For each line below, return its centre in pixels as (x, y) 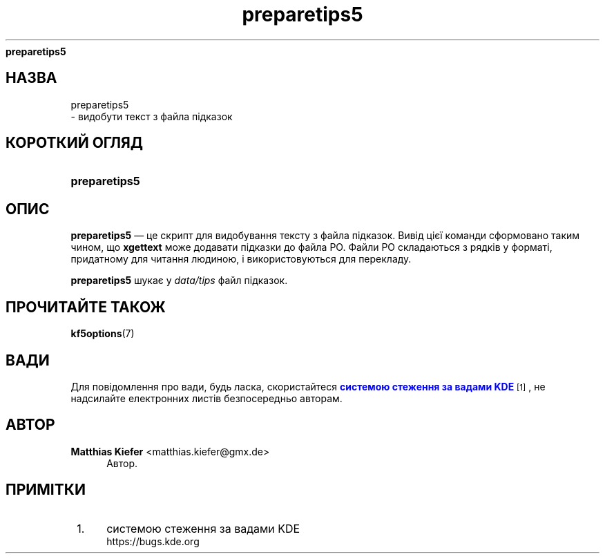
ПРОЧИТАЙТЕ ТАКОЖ (86, 307)
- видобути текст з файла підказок (152, 116)
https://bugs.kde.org (153, 541)
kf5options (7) (103, 334)
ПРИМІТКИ (46, 490)
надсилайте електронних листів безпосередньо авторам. (207, 398)
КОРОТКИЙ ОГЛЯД (74, 143)
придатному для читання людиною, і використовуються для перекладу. (241, 259)
